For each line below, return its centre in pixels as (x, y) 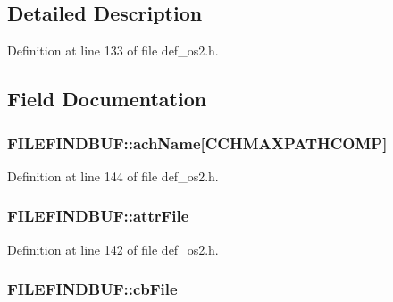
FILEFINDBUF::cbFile (92, 289)
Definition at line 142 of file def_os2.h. (113, 249)
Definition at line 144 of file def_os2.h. (113, 176)
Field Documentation (107, 99)
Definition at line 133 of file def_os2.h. (113, 50)
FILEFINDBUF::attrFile (98, 216)
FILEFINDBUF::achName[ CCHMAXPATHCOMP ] (197, 143)
